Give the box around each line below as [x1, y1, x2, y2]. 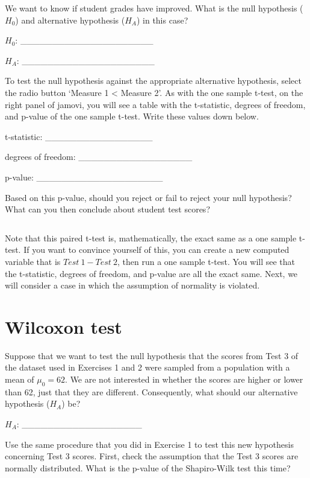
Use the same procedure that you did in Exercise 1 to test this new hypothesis [5, 438, 294, 450]
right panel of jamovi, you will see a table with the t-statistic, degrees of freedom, [5, 98, 306, 110]
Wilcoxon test [5, 314, 122, 339]
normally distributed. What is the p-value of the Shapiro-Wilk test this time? [5, 461, 291, 474]
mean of [5, 373, 34, 385]
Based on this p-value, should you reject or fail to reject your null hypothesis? [5, 191, 292, 203]
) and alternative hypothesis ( [15, 13, 125, 26]
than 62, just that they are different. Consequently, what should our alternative [5, 385, 298, 398]
